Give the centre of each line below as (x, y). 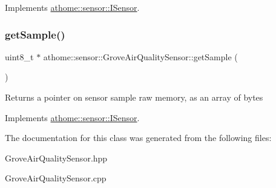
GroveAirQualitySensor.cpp (56, 178)
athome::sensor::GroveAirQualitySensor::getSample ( (140, 56)
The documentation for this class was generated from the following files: (138, 138)
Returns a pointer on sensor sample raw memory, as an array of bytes (134, 97)
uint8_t (19, 56)
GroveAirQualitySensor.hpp (56, 158)
